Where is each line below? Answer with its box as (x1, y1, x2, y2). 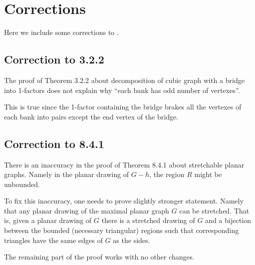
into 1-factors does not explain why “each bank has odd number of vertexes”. (4, 84, 240, 95)
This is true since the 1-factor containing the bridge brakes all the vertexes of (4, 101, 241, 112)
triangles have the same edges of (4, 234, 103, 245)
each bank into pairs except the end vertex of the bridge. (4, 111, 178, 121)
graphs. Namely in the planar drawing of (4, 169, 129, 179)
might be (194, 169, 222, 179)
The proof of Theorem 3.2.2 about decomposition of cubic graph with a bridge (4, 74, 245, 85)
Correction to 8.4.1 (4, 135, 104, 151)
